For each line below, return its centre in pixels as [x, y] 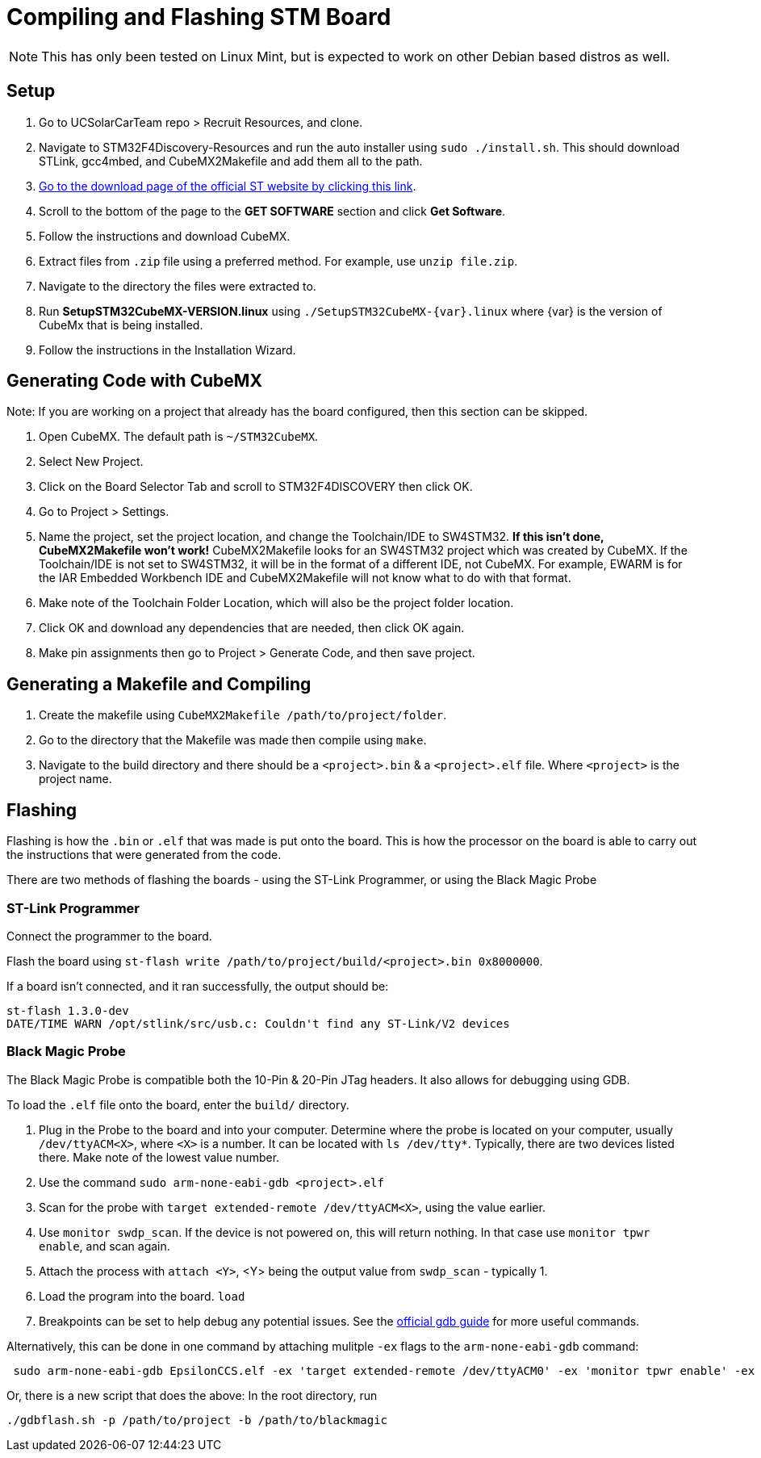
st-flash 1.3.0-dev [68, 1010]
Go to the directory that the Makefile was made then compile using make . [233, 740]
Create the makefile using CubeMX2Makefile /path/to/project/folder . [243, 715]
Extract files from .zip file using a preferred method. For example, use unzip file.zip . [278, 261]
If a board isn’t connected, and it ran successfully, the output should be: [198, 986]
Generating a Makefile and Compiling [159, 684]
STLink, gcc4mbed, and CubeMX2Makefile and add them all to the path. [231, 161]
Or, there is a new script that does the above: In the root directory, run [192, 1395]
